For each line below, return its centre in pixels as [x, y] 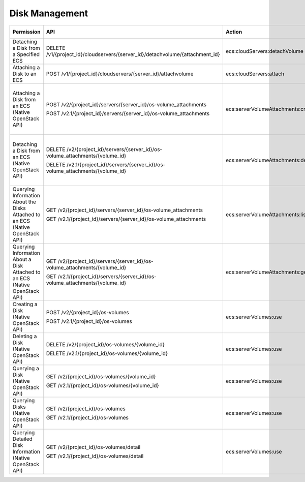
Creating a [25, 304]
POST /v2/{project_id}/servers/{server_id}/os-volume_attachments [126, 104]
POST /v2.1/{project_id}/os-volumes [89, 321]
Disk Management [49, 13]
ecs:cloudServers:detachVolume [264, 51]
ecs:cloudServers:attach [255, 74]
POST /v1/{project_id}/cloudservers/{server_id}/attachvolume [120, 74]
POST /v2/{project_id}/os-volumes [87, 312]
